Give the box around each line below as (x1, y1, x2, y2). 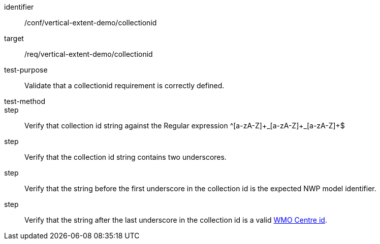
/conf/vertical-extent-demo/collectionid (24, 18, 157, 27)
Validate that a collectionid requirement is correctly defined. (24, 81, 225, 90)
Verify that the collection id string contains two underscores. (24, 153, 227, 161)
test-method (4, 97, 45, 106)
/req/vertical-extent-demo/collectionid (24, 50, 153, 58)
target (4, 34, 24, 43)
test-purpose (4, 65, 48, 74)
